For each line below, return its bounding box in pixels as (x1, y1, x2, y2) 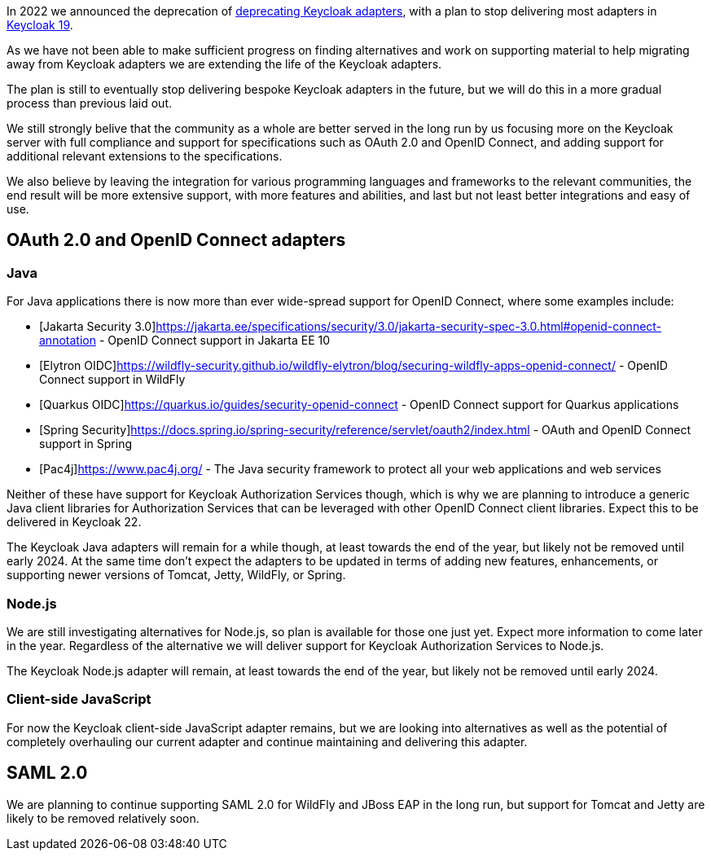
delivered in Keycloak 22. (7, 515, 142, 530)
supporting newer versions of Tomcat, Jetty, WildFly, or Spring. (7, 568, 346, 582)
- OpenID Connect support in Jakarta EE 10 (99, 333, 331, 348)
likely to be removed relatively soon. (7, 811, 200, 825)
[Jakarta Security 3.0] (39, 319, 156, 334)
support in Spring (39, 437, 133, 451)
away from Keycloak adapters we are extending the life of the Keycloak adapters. (7, 57, 442, 71)
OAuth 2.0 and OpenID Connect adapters (7, 230, 346, 251)
